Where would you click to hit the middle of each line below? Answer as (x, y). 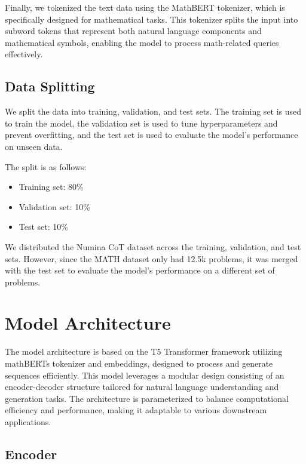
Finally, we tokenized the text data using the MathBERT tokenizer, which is (145, 7)
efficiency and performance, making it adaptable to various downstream (136, 410)
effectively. (24, 54)
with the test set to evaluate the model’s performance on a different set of (140, 270)
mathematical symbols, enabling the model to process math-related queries (142, 42)
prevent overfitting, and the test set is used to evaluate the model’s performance (152, 135)
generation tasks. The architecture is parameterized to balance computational (147, 398)
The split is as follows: (46, 166)
